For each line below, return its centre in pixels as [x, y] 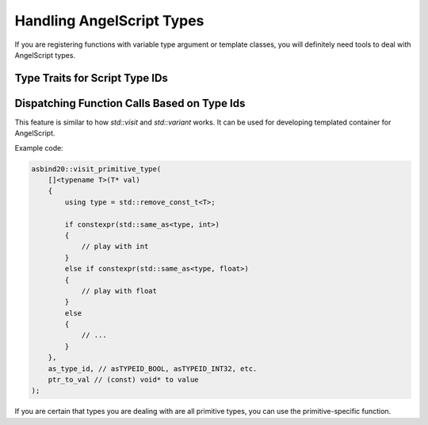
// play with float [119, 291]
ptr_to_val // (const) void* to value [123, 380]
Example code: [39, 147]
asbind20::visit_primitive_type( [96, 169]
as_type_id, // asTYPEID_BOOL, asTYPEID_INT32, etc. [153, 368]
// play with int [115, 247]
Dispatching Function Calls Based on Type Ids [130, 103]
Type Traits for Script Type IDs [91, 78]
